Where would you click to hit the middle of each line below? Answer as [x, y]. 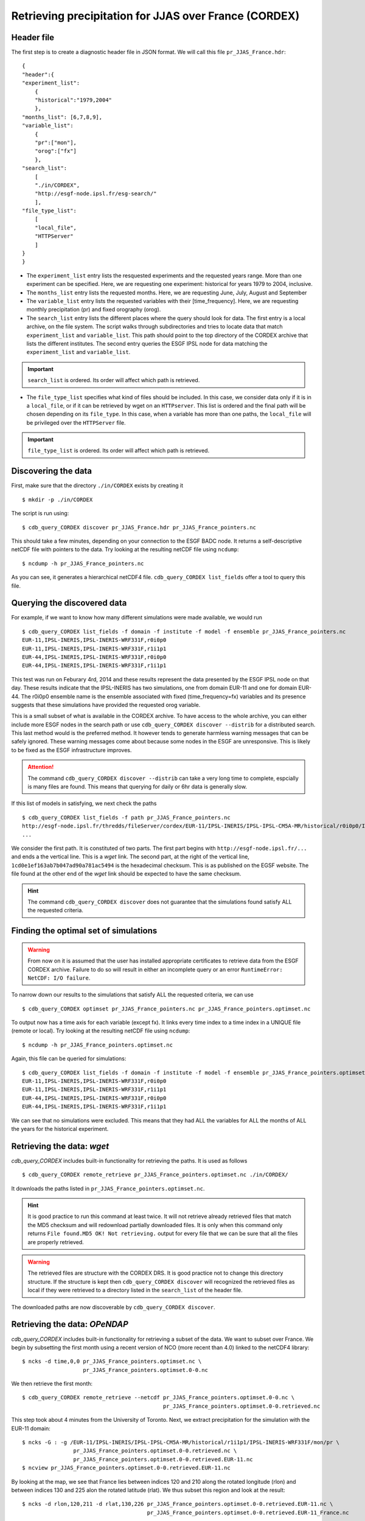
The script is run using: [40, 513]
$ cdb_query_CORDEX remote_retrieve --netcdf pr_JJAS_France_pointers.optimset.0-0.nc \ [158, 1397]
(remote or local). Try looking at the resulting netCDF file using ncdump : [101, 1031]
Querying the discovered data [69, 603]
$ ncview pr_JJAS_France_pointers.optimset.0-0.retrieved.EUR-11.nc [126, 1468]
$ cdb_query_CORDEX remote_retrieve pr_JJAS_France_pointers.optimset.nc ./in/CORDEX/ [155, 1175]
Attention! [41, 767]
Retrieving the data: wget [60, 1146]
